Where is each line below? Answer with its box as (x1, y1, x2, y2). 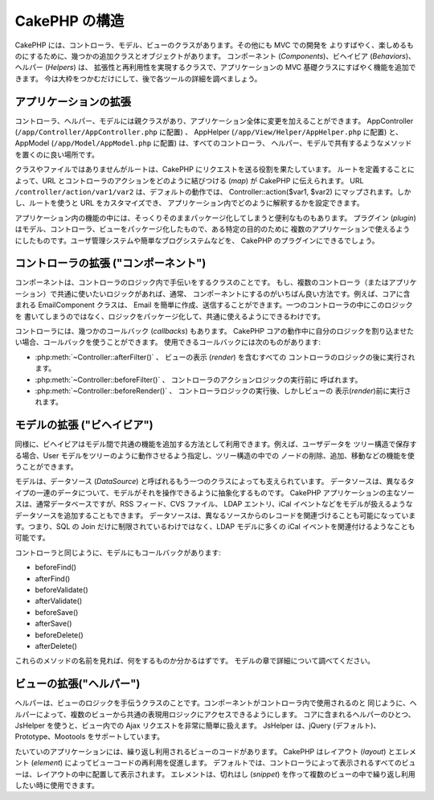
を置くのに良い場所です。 (14, 150, 100, 159)
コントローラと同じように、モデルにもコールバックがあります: (14, 548, 221, 557)
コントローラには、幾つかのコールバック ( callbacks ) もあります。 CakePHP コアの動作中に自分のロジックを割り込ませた (14, 326, 414, 335)
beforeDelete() (35, 630, 84, 639)
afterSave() (35, 619, 72, 629)
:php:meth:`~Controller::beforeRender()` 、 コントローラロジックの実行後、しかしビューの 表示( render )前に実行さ (35, 386, 411, 396)
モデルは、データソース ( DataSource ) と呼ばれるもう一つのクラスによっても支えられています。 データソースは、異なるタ (14, 477, 415, 486)
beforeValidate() (35, 585, 88, 594)
